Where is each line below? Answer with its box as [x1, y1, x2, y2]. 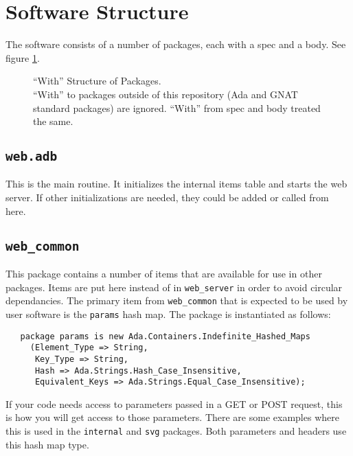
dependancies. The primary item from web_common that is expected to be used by [5, 293, 348, 308]
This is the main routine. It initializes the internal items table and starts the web [5, 176, 348, 191]
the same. [33, 114, 73, 128]
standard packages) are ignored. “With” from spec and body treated [33, 100, 321, 115]
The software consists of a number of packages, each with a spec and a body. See [5, 37, 346, 52]
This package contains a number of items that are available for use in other [5, 266, 322, 281]
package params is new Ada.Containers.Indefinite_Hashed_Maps [20, 331, 310, 341]
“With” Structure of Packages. [33, 73, 161, 88]
